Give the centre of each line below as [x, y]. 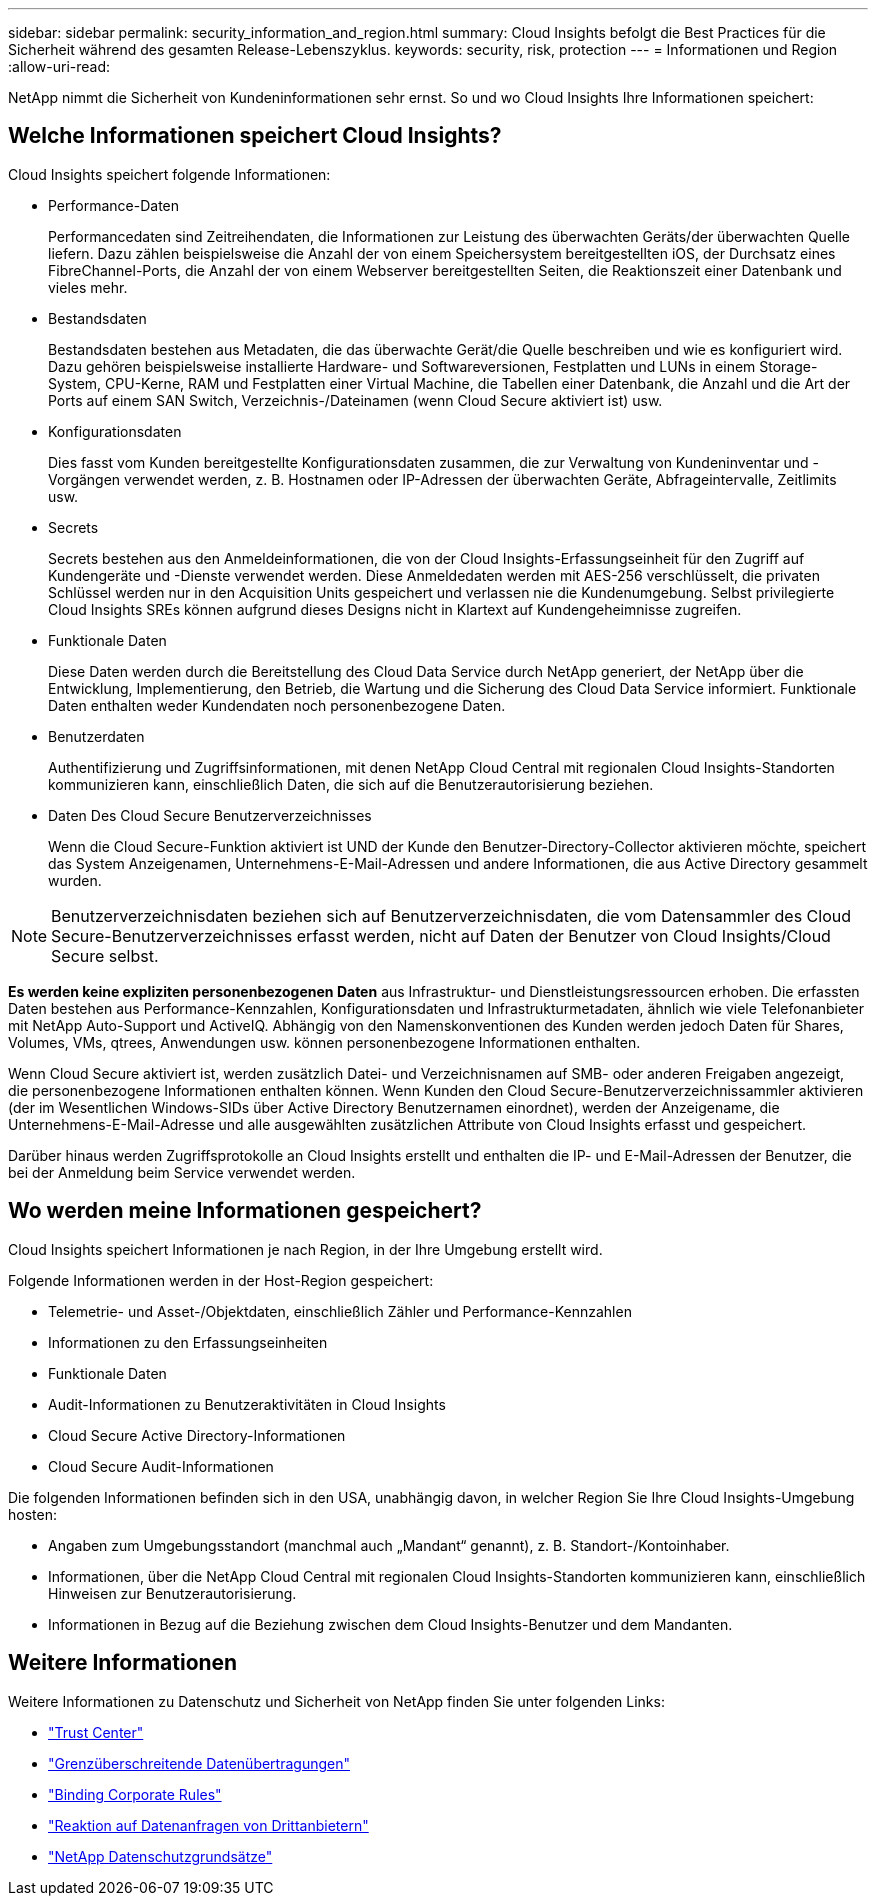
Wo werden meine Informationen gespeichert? [245, 1211]
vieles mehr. [88, 287]
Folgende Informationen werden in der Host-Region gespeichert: [221, 1280]
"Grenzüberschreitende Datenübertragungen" [199, 1763]
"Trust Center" [96, 1732]
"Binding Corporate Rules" [135, 1794]
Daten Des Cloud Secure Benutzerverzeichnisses [210, 815]
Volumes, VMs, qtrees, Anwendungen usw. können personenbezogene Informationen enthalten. [324, 1042]
